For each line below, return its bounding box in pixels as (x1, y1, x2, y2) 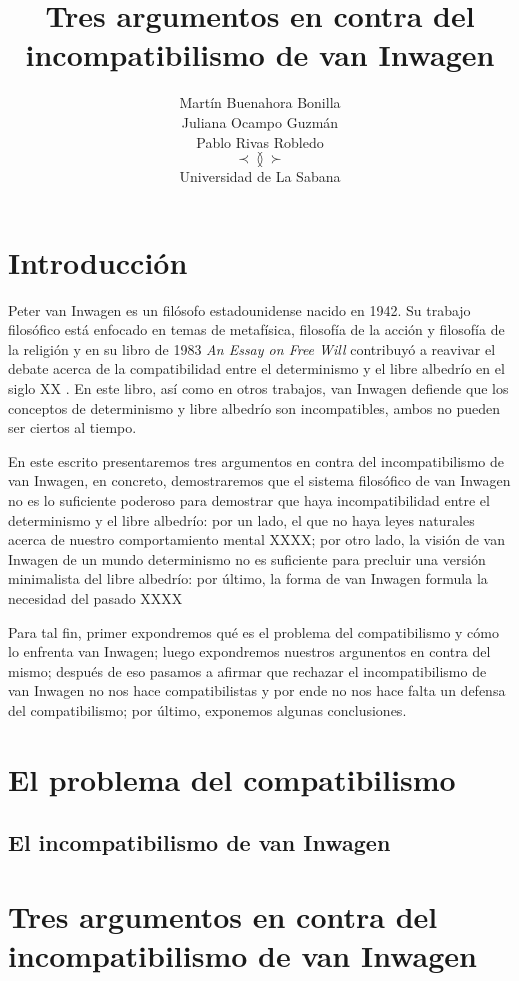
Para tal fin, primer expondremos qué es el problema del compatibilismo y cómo (8, 621, 499, 642)
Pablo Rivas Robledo (196, 131, 324, 152)
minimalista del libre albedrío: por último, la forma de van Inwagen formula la (8, 568, 488, 589)
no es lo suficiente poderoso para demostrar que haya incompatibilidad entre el (8, 489, 490, 510)
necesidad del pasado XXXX (8, 587, 183, 608)
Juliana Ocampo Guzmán (181, 111, 339, 132)
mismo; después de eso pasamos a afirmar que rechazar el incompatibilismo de (8, 660, 487, 681)
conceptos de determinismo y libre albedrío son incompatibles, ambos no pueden (8, 397, 501, 418)
